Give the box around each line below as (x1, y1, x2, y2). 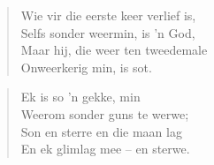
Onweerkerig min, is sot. (20, 57, 152, 76)
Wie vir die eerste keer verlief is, (20, 6, 196, 24)
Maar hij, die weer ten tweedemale (20, 41, 208, 59)
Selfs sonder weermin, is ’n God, (20, 23, 195, 41)
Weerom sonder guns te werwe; (20, 104, 189, 123)
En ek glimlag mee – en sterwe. (20, 139, 190, 158)
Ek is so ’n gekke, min (20, 87, 141, 106)
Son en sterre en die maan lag (20, 122, 182, 140)
